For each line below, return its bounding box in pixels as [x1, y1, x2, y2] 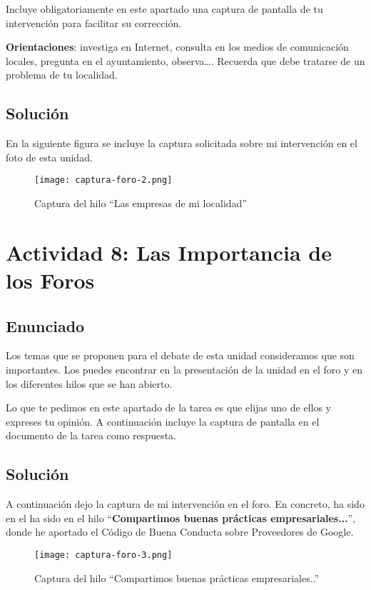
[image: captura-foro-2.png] [34, 175, 173, 186]
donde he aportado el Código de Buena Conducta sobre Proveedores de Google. [6, 524, 354, 539]
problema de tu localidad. [6, 67, 118, 82]
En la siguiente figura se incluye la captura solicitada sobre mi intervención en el [6, 136, 357, 151]
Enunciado [6, 314, 85, 336]
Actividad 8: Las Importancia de [6, 237, 332, 266]
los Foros [6, 265, 95, 294]
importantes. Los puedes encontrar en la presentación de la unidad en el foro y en [6, 361, 363, 376]
